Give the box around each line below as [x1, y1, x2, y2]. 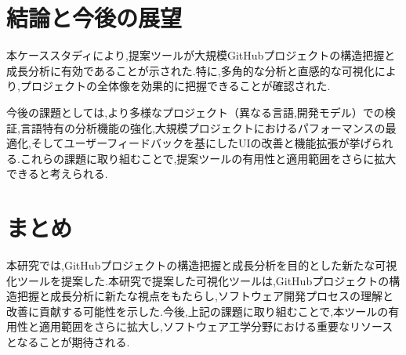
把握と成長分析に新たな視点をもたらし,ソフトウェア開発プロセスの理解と [16, 288, 393, 304]
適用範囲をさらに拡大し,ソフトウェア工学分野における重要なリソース [38, 318, 393, 335]
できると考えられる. [6, 165, 108, 182]
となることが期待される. [6, 333, 130, 350]
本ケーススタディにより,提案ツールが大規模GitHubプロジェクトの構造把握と [6, 47, 396, 63]
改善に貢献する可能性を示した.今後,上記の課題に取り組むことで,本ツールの [6, 302, 389, 319]
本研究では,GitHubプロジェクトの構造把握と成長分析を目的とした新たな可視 [6, 257, 397, 273]
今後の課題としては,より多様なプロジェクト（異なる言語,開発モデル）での [6, 103, 385, 120]
